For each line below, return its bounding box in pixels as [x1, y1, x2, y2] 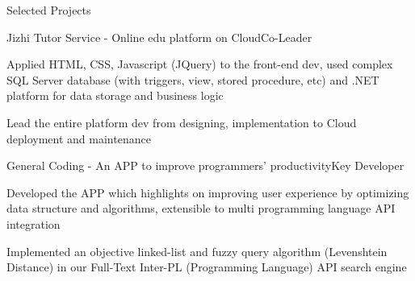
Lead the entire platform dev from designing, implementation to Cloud [6, 114, 357, 130]
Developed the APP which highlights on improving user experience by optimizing [6, 184, 409, 200]
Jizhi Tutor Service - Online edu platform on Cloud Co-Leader [6, 28, 312, 45]
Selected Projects [6, 2, 91, 18]
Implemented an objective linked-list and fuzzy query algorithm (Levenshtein [6, 242, 388, 259]
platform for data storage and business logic [6, 87, 224, 104]
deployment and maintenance [6, 130, 151, 147]
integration [6, 215, 61, 232]
